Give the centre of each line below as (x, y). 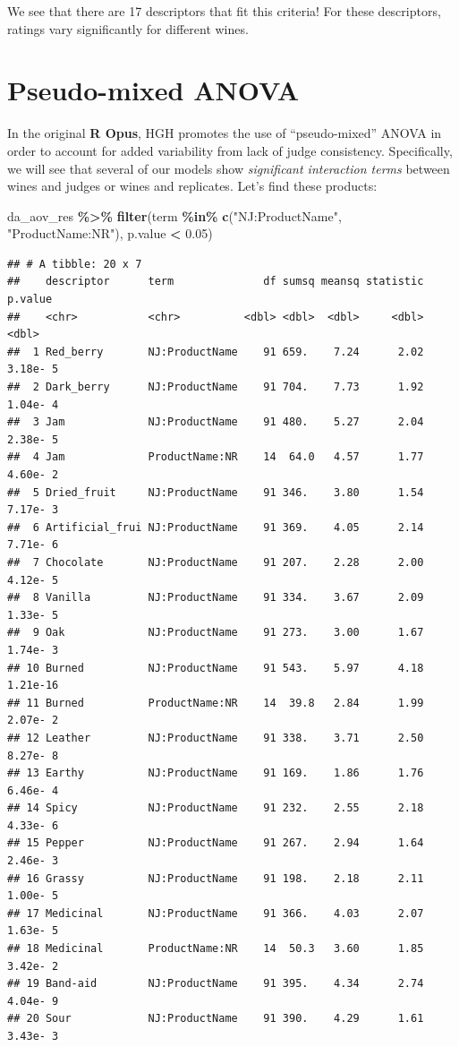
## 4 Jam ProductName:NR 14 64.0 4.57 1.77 (216, 457)
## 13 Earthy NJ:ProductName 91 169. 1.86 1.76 (216, 773)
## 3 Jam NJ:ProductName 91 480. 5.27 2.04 (216, 422)
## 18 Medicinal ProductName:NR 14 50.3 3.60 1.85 (216, 949)
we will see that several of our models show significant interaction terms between (229, 168)
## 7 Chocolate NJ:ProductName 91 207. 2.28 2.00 (216, 562)
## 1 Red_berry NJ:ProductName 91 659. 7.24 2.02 (216, 352)
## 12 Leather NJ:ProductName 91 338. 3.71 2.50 (216, 738)
